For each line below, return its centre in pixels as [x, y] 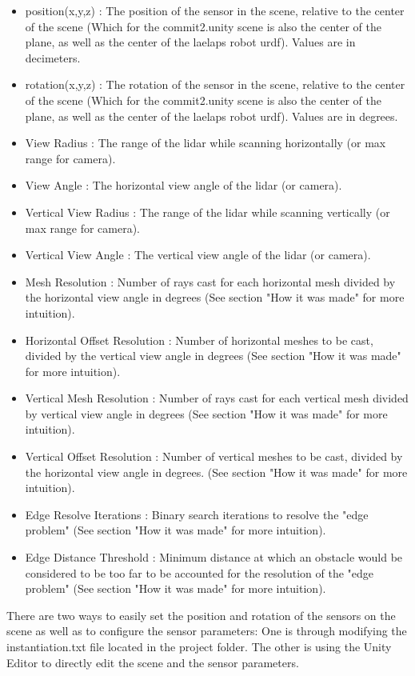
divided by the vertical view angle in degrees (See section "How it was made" [213, 356]
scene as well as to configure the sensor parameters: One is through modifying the [207, 631]
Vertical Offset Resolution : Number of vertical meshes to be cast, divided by [214, 456]
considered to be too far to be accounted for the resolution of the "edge [200, 572]
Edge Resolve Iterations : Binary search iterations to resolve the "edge [197, 514]
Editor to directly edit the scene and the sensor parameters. [153, 662]
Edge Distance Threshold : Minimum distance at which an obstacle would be [214, 557]
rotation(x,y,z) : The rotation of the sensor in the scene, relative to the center [215, 84]
